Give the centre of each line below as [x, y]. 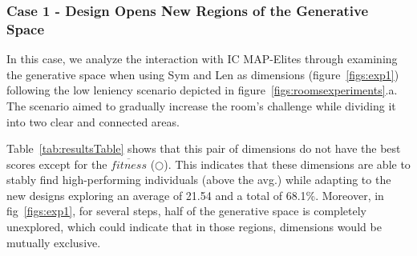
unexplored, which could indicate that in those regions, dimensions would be [194, 227]
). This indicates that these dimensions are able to [287, 164]
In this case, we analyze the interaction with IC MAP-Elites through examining [202, 59]
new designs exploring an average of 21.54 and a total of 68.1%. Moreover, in [195, 195]
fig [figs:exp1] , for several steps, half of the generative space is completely [186, 211]
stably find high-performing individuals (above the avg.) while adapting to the [199, 180]
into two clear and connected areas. [93, 121]
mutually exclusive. [54, 242]
